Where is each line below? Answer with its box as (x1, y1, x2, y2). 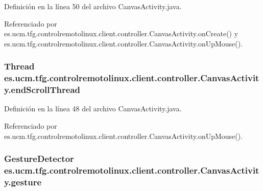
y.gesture (4, 175, 42, 188)
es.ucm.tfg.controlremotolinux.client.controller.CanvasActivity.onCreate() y (4, 28, 238, 39)
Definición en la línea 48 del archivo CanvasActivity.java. (4, 103, 182, 114)
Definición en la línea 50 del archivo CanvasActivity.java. (4, 1, 182, 11)
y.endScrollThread (4, 83, 81, 96)
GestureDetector (4, 152, 74, 165)
